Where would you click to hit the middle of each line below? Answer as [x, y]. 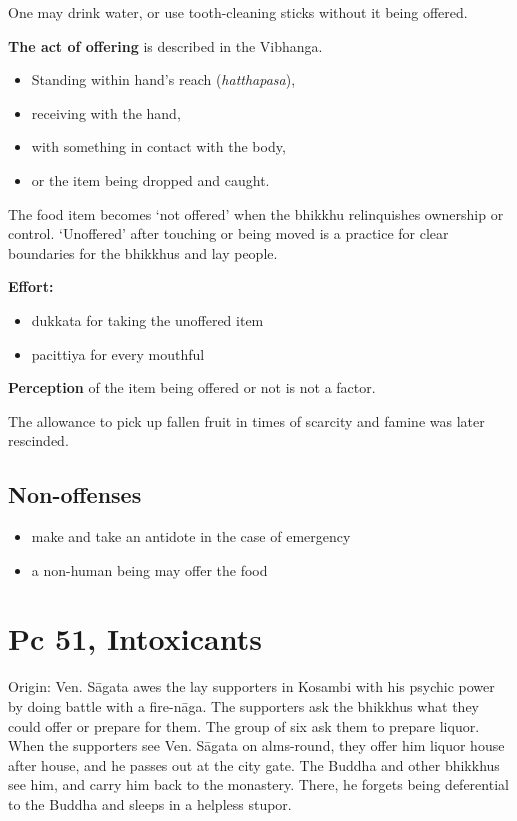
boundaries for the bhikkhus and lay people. [143, 252]
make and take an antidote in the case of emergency [191, 536]
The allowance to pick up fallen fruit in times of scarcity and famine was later [246, 420]
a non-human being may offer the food [149, 569]
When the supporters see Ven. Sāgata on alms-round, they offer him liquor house [256, 745]
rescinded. [38, 440]
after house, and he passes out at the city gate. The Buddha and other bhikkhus [254, 764]
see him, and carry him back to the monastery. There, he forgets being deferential [258, 784]
